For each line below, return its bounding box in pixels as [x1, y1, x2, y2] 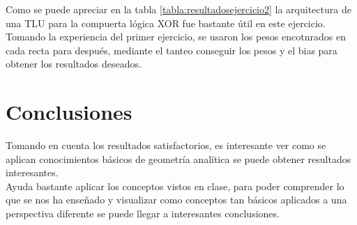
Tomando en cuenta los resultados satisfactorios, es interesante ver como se [6, 138, 326, 153]
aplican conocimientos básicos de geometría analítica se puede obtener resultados [6, 151, 351, 166]
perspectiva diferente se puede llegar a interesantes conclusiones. [6, 206, 280, 221]
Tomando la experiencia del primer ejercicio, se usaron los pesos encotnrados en [6, 29, 346, 44]
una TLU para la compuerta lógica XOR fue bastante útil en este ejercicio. [6, 15, 326, 30]
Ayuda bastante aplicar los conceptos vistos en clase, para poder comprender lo [6, 178, 344, 193]
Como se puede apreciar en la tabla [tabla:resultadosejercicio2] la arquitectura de [6, 2, 351, 16]
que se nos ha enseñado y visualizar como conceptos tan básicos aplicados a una [6, 192, 347, 207]
